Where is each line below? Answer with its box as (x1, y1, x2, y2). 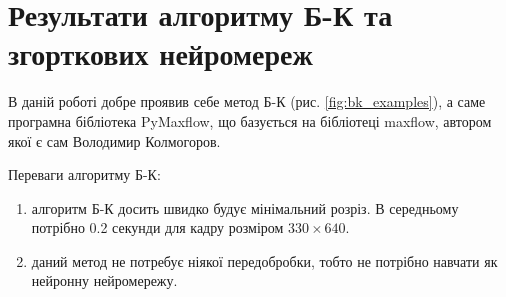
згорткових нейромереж (8, 33, 313, 74)
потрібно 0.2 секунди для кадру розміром (31, 217, 284, 238)
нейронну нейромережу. (31, 270, 178, 291)
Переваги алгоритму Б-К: (8, 164, 161, 185)
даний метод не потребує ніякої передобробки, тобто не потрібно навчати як (31, 250, 498, 271)
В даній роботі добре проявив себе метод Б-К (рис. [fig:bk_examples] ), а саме (8, 91, 486, 112)
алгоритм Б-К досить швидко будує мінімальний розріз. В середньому (31, 197, 459, 218)
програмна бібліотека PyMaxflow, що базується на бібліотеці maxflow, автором (8, 110, 492, 131)
